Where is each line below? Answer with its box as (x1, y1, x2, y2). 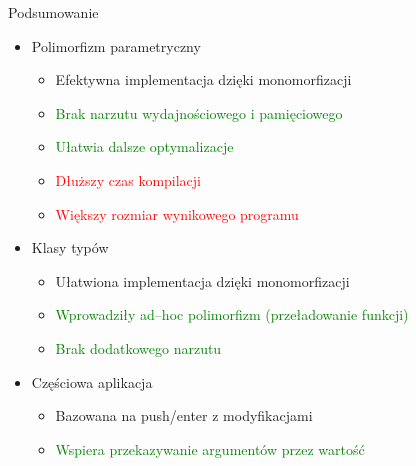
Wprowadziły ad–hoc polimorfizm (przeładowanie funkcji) (55, 304, 409, 325)
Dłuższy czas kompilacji (55, 169, 202, 190)
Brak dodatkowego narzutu (55, 337, 222, 358)
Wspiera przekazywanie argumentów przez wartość (55, 438, 365, 459)
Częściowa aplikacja (31, 371, 153, 392)
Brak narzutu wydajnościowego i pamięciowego (55, 102, 343, 123)
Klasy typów (31, 237, 109, 258)
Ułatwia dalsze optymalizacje (55, 136, 234, 157)
